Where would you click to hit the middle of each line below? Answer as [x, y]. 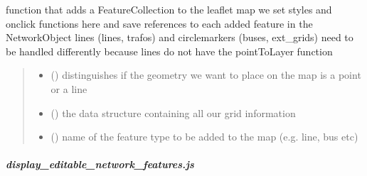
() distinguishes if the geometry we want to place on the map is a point [206, 75]
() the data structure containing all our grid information [173, 112]
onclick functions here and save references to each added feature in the [159, 23]
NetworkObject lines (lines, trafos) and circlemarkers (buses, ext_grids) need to [180, 37]
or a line [69, 88]
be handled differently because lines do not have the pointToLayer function [169, 51]
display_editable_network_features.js [100, 164]
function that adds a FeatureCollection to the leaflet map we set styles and [169, 9]
